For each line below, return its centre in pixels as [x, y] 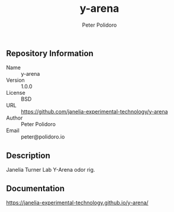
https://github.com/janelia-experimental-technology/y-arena [94, 112]
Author [14, 118]
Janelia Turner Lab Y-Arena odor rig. [51, 170]
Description [28, 155]
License [16, 93]
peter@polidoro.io [43, 137]
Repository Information [50, 53]
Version [15, 80]
